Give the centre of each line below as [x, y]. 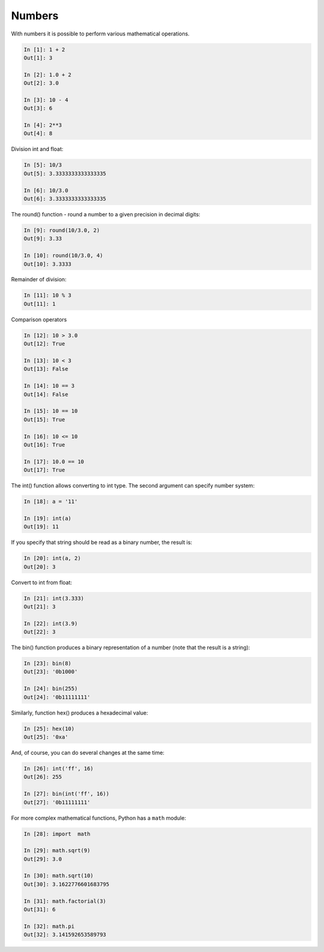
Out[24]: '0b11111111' [57, 697]
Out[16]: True [44, 444]
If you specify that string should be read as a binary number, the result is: [102, 542]
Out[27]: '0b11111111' [57, 802]
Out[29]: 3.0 [43, 859]
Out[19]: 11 [41, 527]
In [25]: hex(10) [49, 728]
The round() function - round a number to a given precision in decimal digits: [106, 214]
